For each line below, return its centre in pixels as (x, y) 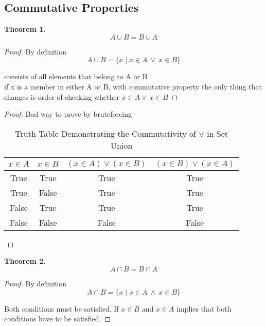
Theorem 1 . (25, 29)
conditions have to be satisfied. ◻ (58, 319)
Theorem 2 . (25, 261)
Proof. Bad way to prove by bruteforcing (68, 114)
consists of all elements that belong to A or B (76, 76)
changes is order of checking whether (62, 96)
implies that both (204, 308)
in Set (218, 133)
